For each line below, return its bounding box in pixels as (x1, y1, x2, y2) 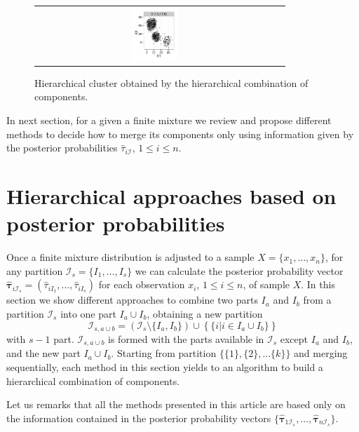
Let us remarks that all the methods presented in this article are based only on (6, 397, 346, 412)
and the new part (6, 346, 81, 360)
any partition (6, 263, 63, 278)
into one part (60, 306, 116, 320)
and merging (294, 346, 348, 360)
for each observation (98, 277, 185, 292)
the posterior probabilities (6, 140, 118, 155)
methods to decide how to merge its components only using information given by (6, 126, 354, 141)
